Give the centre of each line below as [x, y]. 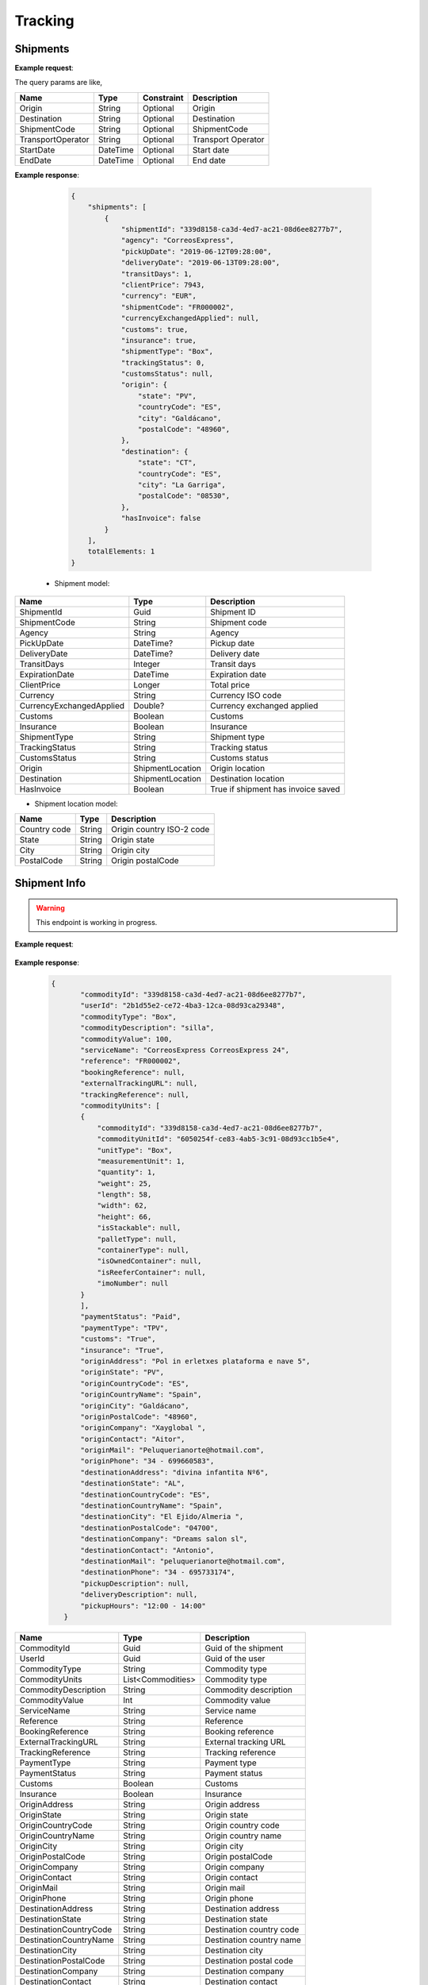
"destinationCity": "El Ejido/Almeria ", [162, 1517]
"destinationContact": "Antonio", [147, 1550]
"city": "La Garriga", [182, 485]
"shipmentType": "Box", [167, 352]
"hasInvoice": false [161, 518]
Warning [50, 908]
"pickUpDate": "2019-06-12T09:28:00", [197, 251]
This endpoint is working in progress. [97, 922]
